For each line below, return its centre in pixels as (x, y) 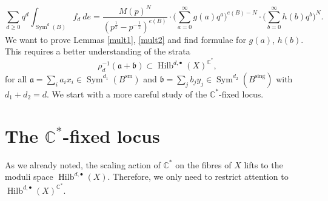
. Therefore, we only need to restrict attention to (198, 176)
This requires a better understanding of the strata (98, 51)
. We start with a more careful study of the (127, 94)
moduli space (29, 176)
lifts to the (263, 164)
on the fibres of (203, 164)
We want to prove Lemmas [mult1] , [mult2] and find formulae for (126, 39)
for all (16, 78)
